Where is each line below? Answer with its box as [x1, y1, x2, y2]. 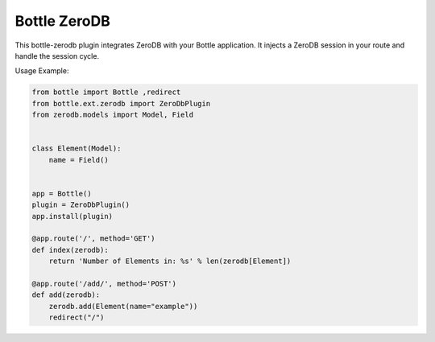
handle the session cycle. [14, 51, 100, 60]
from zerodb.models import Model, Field [31, 110, 193, 120]
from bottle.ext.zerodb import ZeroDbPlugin [31, 99, 211, 108]
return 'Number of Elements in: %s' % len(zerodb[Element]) [48, 257, 292, 266]
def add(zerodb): [31, 290, 101, 299]
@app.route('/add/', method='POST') [31, 278, 177, 288]
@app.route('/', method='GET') [31, 234, 156, 243]
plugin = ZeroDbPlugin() [31, 200, 130, 209]
